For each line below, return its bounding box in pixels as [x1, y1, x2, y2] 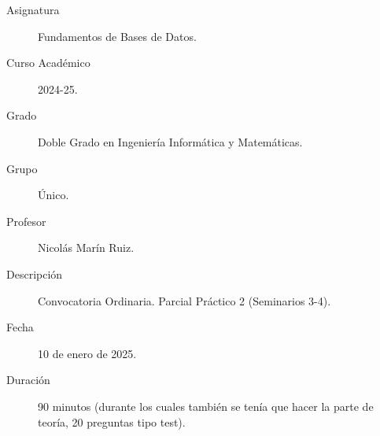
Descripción [6, 265, 63, 282]
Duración [6, 371, 50, 388]
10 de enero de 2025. [38, 345, 137, 361]
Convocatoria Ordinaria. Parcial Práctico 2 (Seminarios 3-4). [38, 292, 331, 309]
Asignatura [6, 2, 60, 17]
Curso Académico [6, 54, 90, 71]
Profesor [6, 212, 46, 229]
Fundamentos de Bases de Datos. [38, 28, 197, 44]
